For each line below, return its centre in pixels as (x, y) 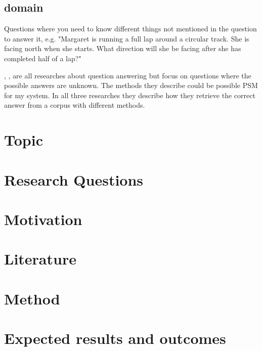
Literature (40, 259)
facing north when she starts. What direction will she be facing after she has (123, 48)
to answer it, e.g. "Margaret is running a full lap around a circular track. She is (127, 38)
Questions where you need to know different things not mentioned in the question (130, 29)
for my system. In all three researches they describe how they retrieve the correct (130, 95)
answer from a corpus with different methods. (75, 105)
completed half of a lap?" (43, 58)
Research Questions (74, 179)
